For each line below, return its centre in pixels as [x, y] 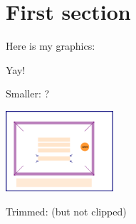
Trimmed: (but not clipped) [66, 211]
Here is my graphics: [51, 46]
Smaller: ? [28, 94]
